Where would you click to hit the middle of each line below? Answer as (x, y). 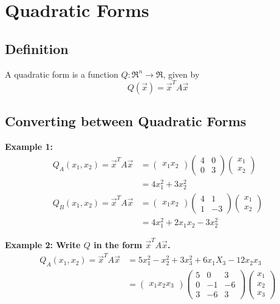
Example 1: (29, 147)
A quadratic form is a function (62, 74)
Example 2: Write (43, 245)
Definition (37, 48)
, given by (181, 74)
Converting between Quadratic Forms (126, 121)
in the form (118, 245)
